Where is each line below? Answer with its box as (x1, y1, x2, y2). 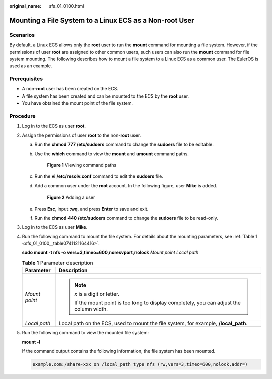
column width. (74, 306, 108, 313)
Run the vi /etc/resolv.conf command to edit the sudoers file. (34, 173, 163, 179)
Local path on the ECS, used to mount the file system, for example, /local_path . (58, 320, 248, 327)
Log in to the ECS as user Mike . (22, 224, 88, 230)
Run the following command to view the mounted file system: (22, 330, 149, 336)
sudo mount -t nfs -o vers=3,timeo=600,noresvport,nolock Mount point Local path (22, 249, 199, 256)
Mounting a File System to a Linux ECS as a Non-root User (9, 16, 194, 25)
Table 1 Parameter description (22, 259, 93, 266)
